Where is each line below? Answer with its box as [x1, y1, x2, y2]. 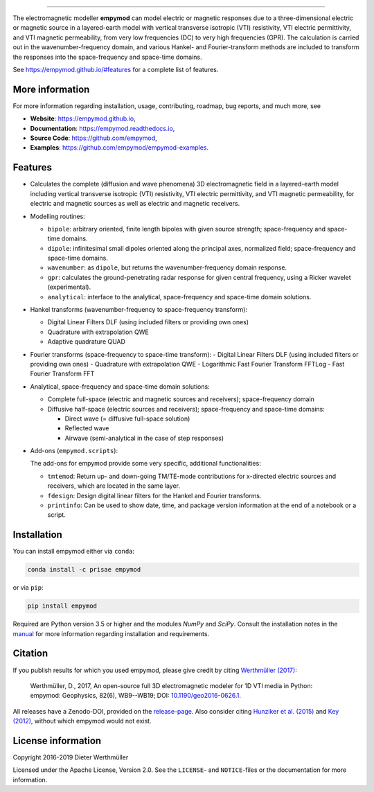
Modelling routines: [30, 212, 86, 220]
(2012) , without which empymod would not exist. [12, 717, 152, 725]
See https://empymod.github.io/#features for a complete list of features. [12, 65, 219, 73]
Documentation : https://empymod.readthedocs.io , [30, 124, 175, 132]
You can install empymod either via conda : [12, 547, 135, 556]
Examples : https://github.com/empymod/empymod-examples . [30, 143, 209, 152]
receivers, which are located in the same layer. [47, 482, 180, 490]
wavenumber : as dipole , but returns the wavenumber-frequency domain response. [47, 263, 287, 272]
